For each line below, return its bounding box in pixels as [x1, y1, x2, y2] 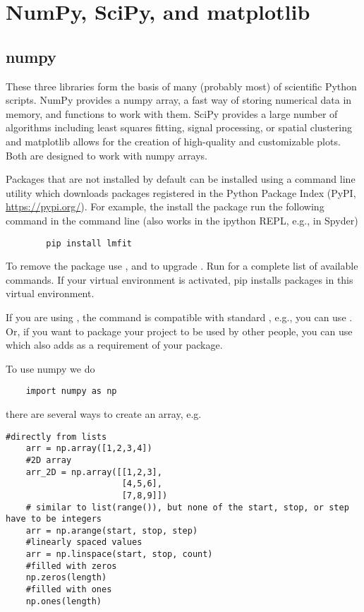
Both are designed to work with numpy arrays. [6, 148, 207, 162]
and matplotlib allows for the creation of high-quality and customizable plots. [6, 133, 341, 148]
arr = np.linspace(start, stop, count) [25, 549, 213, 560]
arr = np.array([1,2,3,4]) [25, 443, 152, 454]
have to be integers [6, 514, 102, 524]
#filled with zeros [25, 560, 117, 571]
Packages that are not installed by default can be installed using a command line [6, 172, 356, 186]
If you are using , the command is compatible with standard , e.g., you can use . [6, 309, 353, 324]
